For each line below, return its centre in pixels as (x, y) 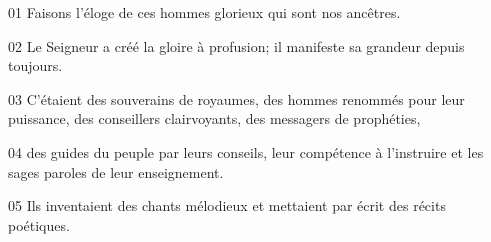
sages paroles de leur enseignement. (116, 171)
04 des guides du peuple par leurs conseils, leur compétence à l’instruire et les (246, 151)
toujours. (35, 65)
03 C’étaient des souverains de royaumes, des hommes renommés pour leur (236, 98)
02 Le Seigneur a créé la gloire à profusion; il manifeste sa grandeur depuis (236, 45)
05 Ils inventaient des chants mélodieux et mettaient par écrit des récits (227, 205)
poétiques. (39, 224)
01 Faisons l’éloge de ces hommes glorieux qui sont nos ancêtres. (204, 12)
